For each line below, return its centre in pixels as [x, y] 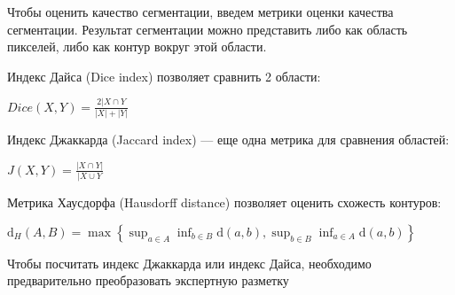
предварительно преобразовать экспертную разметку [148, 280]
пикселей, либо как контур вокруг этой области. [137, 47]
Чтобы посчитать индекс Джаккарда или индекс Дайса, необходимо [189, 263]
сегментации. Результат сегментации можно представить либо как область [208, 29]
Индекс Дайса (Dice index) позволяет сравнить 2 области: [164, 76]
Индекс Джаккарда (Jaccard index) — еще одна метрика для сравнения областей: [228, 139]
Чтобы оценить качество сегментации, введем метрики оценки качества [200, 12]
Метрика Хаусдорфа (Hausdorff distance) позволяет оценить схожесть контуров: [224, 202]
